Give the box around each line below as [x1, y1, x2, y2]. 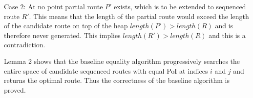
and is [215, 20, 233, 31]
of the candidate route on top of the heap [4, 20, 128, 31]
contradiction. [4, 39, 45, 50]
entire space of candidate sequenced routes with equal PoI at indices [4, 65, 208, 76]
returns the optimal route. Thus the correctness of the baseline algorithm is [4, 75, 230, 85]
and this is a [209, 30, 246, 40]
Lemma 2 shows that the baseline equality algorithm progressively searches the [4, 56, 240, 66]
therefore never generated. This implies [4, 30, 121, 40]
